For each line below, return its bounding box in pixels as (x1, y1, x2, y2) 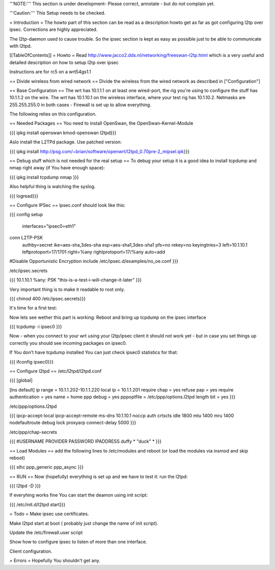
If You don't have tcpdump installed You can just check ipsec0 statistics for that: (9, 349, 178, 355)
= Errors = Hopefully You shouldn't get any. (9, 557, 100, 564)
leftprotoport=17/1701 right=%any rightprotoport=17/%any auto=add (22, 249, 166, 255)
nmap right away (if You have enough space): (9, 165, 105, 171)
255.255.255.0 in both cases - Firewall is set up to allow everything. (9, 102, 151, 108)
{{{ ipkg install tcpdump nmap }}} (9, 174, 79, 180)
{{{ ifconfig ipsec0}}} (9, 358, 54, 365)
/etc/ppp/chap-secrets (9, 429, 58, 435)
